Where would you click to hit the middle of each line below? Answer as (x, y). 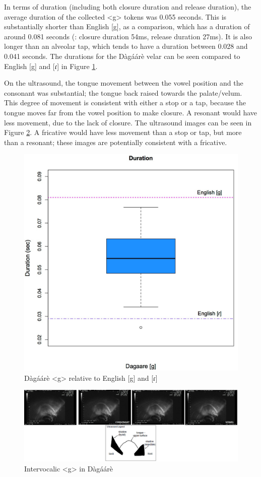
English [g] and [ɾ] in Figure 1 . (51, 66)
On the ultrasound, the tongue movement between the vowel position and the (124, 83)
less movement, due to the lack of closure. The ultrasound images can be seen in (128, 122)
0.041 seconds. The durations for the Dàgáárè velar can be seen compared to (122, 56)
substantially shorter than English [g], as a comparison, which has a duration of (127, 26)
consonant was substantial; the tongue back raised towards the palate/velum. (123, 92)
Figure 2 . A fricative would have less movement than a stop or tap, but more (123, 132)
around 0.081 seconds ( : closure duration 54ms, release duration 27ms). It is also (128, 36)
